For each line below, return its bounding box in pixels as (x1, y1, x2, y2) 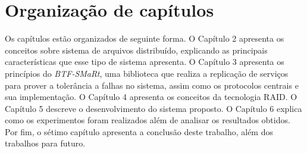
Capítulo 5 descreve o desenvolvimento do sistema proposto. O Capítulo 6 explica (5, 102, 302, 114)
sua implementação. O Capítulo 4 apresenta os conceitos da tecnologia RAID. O (5, 90, 297, 103)
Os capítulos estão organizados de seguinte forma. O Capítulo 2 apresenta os (5, 32, 284, 45)
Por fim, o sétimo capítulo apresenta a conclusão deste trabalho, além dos (5, 125, 273, 138)
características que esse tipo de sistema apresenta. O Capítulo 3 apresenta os (5, 55, 284, 68)
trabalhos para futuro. (5, 137, 86, 149)
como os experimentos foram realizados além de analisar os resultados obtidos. (5, 114, 290, 126)
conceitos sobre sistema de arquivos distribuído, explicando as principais (5, 43, 268, 56)
